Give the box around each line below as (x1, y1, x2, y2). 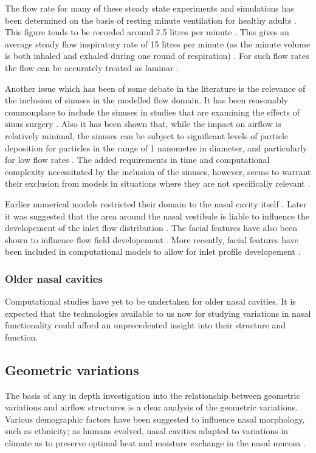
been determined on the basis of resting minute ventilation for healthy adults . (5, 13, 297, 26)
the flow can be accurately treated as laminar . (5, 61, 179, 74)
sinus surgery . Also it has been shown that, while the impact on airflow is (5, 117, 281, 130)
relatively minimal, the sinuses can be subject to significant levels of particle (5, 129, 289, 142)
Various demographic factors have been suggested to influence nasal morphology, (5, 412, 305, 425)
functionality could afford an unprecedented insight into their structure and (5, 319, 286, 331)
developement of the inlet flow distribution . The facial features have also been (5, 221, 297, 234)
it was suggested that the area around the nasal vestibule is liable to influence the (5, 209, 310, 222)
